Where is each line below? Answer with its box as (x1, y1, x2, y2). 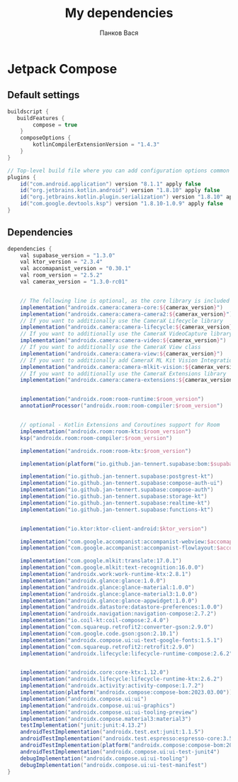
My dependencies (64, 5, 174, 21)
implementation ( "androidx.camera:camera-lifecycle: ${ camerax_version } (20, 323, 233, 331)
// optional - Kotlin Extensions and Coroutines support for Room (20, 422, 220, 429)
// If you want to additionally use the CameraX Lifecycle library (20, 317, 223, 324)
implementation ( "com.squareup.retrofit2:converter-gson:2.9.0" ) (20, 623, 214, 631)
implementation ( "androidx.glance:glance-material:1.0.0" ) (20, 584, 195, 591)
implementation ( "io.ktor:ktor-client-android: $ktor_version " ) (20, 525, 208, 532)
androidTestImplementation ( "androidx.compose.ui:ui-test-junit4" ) (20, 748, 220, 755)
